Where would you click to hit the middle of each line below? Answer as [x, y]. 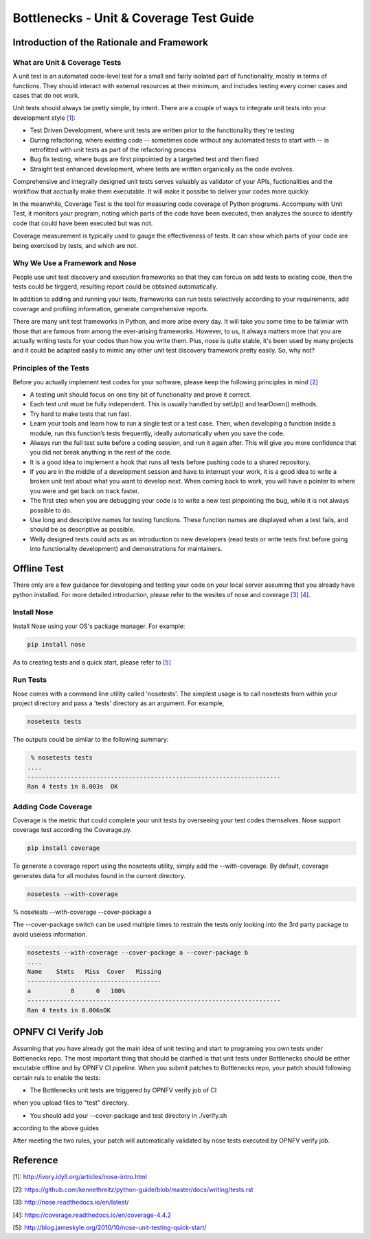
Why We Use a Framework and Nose [75, 263]
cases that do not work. [46, 96]
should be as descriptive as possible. [82, 530]
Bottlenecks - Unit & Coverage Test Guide [133, 18]
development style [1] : [44, 118]
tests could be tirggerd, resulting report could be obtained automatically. [115, 287]
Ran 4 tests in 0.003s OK [72, 787]
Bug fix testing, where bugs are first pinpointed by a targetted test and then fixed [144, 159]
